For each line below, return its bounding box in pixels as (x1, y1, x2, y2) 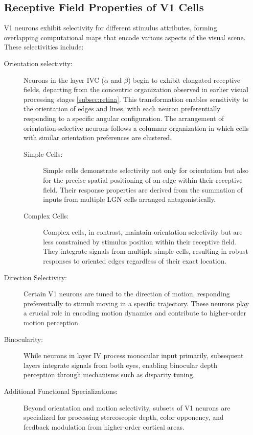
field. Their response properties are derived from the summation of (43, 184, 243, 194)
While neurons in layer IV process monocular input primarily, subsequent (23, 350, 244, 361)
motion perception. (23, 317, 80, 328)
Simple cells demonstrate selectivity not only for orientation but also (43, 165, 249, 175)
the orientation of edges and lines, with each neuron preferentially (23, 103, 221, 114)
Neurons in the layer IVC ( (23, 74, 104, 85)
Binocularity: (4, 334, 43, 344)
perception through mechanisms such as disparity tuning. (23, 369, 195, 380)
